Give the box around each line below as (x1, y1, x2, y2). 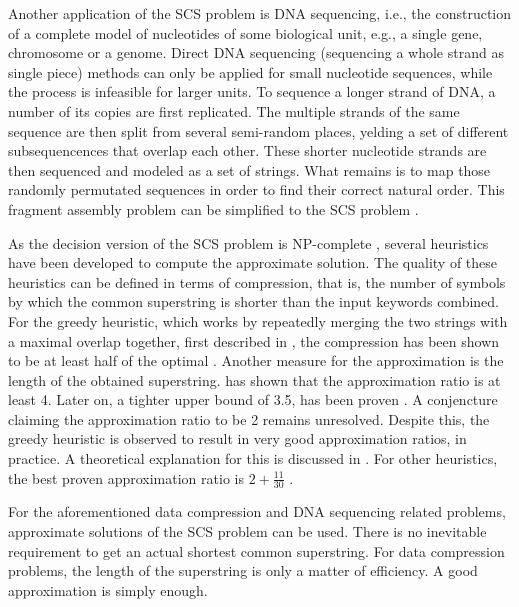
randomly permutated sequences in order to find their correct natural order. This (8, 179, 505, 200)
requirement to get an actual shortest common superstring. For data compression (8, 540, 505, 561)
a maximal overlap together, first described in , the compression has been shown (8, 330, 500, 351)
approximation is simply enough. (8, 579, 208, 600)
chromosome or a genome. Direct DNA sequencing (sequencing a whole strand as (8, 42, 504, 63)
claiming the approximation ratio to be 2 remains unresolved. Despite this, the (8, 408, 490, 429)
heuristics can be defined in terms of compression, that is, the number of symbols (8, 271, 506, 292)
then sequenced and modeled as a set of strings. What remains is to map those (8, 159, 491, 180)
